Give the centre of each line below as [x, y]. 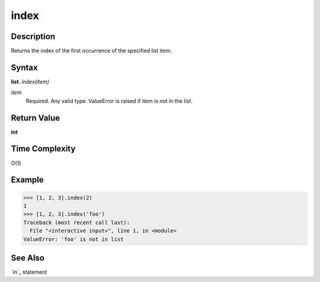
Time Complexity [43, 149]
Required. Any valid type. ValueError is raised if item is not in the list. [109, 101]
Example [27, 180]
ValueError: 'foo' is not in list [73, 239]
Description [33, 36]
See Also [28, 258]
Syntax [24, 67]
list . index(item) [30, 81]
